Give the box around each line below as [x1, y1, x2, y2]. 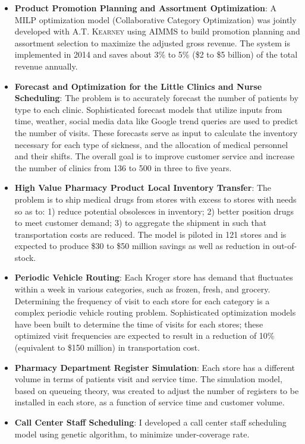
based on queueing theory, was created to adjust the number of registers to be [14, 384, 299, 396]
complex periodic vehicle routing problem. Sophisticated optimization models [14, 306, 296, 319]
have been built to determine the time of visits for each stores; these [14, 317, 263, 330]
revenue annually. [14, 59, 78, 72]
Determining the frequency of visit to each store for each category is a [14, 294, 270, 307]
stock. [14, 251, 36, 263]
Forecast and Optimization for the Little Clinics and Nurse [14, 80, 262, 92]
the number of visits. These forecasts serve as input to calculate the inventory [14, 126, 298, 138]
